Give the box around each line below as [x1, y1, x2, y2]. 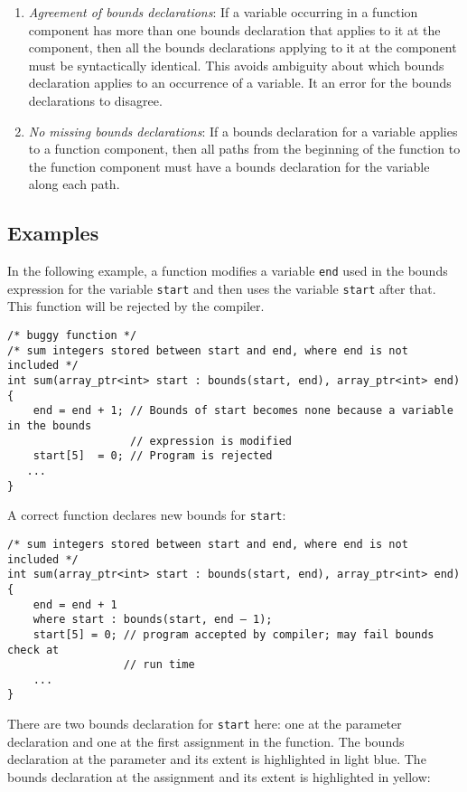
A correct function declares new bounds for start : [7, 505, 286, 524]
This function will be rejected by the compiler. [7, 297, 265, 316]
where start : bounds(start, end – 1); [33, 613, 273, 627]
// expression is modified [130, 434, 293, 448]
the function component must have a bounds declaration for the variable [28, 156, 430, 175]
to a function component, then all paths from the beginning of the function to [28, 139, 461, 158]
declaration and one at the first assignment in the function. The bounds [7, 731, 405, 750]
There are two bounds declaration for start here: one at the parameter [7, 714, 402, 733]
